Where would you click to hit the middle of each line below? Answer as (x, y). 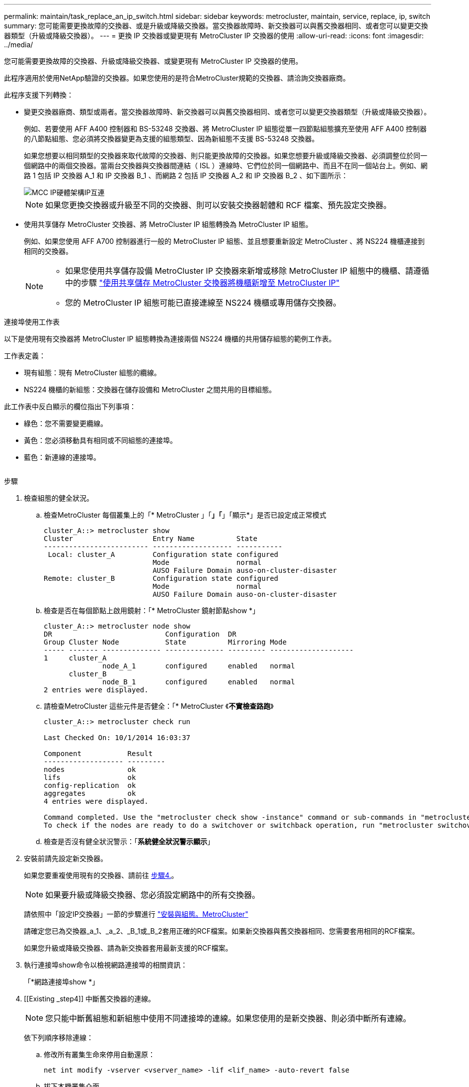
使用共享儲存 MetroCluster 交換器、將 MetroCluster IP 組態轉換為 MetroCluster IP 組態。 (168, 224)
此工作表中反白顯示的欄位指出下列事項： (70, 406)
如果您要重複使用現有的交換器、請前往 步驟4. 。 (101, 875)
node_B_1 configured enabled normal (199, 682)
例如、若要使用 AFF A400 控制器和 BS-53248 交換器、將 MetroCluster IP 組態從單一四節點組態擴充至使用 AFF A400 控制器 (225, 129)
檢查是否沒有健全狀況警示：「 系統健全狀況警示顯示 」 (129, 841)
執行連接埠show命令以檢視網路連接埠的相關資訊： (106, 965)
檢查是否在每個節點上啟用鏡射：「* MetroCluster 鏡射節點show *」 (152, 610)
